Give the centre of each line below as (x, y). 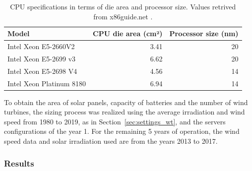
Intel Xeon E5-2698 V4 (42, 71)
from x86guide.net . (123, 16)
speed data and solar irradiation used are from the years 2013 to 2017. (111, 141)
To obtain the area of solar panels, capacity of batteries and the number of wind (126, 102)
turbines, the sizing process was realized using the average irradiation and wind (125, 112)
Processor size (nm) (204, 33)
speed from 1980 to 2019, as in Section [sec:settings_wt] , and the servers (115, 121)
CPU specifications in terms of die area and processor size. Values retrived (123, 6)
